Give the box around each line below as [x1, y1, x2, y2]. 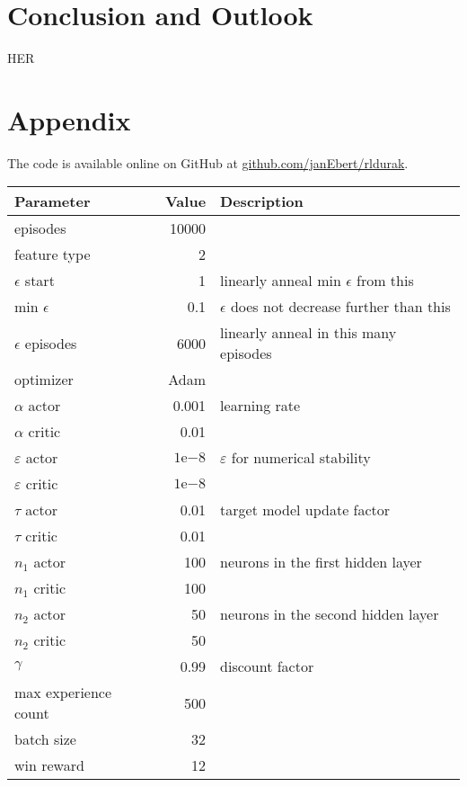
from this [356, 270, 414, 291]
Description [220, 191, 304, 212]
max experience [14, 682, 112, 703]
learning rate [220, 395, 301, 416]
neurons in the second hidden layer [220, 604, 439, 625]
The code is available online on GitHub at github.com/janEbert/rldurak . [7, 153, 409, 172]
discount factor [220, 656, 314, 677]
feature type [14, 244, 91, 265]
